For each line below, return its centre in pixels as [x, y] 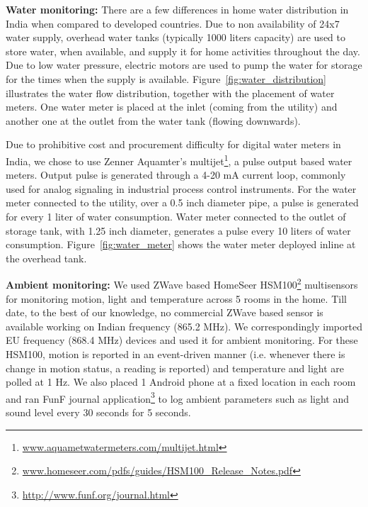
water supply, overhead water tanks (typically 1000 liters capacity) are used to [176, 37]
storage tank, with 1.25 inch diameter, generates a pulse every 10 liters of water [178, 230]
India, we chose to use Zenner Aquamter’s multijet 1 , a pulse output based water [179, 160]
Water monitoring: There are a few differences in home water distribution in [177, 9]
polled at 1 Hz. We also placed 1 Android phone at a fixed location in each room [181, 382]
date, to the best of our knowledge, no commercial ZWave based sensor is [165, 312]
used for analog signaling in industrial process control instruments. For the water [181, 188]
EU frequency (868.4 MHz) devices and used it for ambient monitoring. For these [182, 340]
